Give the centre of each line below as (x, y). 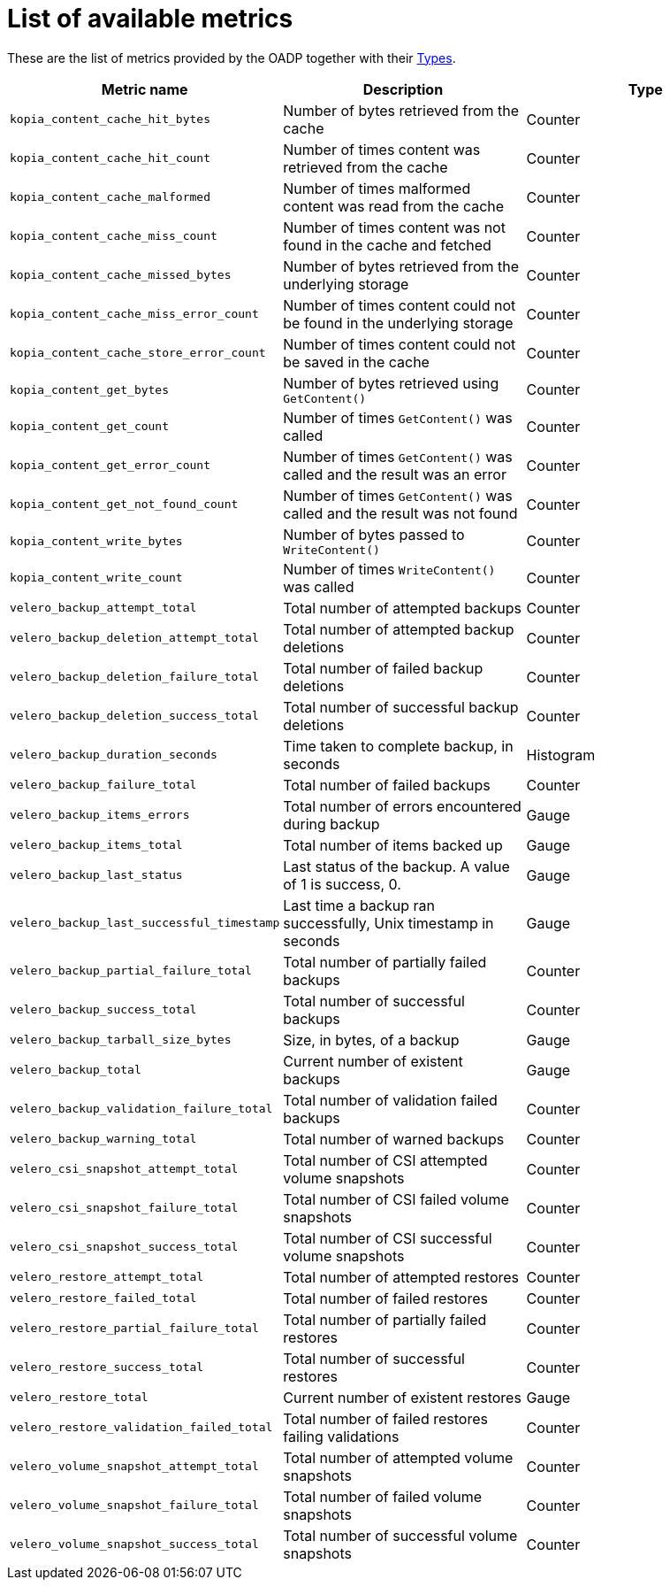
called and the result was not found (400, 513)
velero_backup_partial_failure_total (131, 971)
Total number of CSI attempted (385, 1160)
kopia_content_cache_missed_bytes (121, 275)
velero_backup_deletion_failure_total (134, 677)
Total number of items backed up (393, 845)
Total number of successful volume (400, 1535)
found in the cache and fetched (387, 245)
